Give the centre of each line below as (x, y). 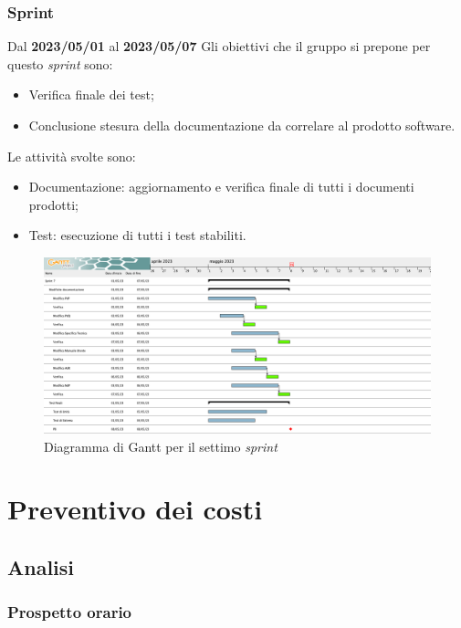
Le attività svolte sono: (72, 156)
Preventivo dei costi (135, 509)
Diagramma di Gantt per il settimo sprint (161, 446)
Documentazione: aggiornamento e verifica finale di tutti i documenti (221, 187)
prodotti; (53, 204)
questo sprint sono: (60, 63)
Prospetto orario (70, 612)
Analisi (41, 566)
